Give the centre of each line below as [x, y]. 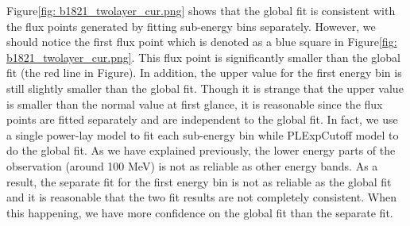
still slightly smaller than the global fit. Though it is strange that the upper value [205, 88]
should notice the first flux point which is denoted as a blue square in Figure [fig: [202, 42]
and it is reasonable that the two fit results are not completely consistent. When [201, 197]
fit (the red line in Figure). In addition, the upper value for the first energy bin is [204, 73]
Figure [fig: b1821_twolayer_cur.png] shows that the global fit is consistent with [201, 10]
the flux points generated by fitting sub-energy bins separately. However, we [191, 26]
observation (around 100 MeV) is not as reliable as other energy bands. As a [192, 165]
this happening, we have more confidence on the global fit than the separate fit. [200, 212]
